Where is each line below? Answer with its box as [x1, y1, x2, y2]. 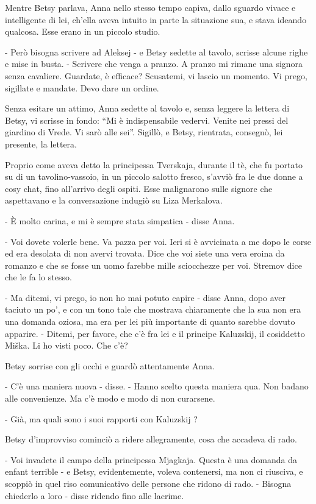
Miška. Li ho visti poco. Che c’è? [5, 339, 128, 352]
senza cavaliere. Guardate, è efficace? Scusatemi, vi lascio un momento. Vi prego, [5, 69, 307, 82]
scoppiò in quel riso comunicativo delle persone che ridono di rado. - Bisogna [5, 477, 292, 489]
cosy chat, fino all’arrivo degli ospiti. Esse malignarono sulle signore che [5, 182, 273, 194]
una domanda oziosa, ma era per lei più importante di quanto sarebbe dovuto [5, 315, 295, 328]
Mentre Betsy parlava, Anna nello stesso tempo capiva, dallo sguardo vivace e [5, 1, 296, 13]
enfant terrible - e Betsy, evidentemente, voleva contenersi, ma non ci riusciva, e [5, 465, 303, 478]
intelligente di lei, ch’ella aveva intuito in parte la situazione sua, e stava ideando [5, 13, 307, 26]
